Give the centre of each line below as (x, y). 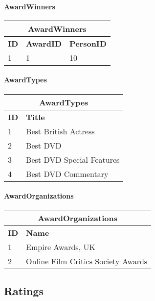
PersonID (88, 43)
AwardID (44, 43)
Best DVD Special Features (73, 159)
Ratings (24, 290)
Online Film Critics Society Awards (87, 261)
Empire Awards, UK (61, 247)
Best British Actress (60, 131)
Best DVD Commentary (67, 174)
